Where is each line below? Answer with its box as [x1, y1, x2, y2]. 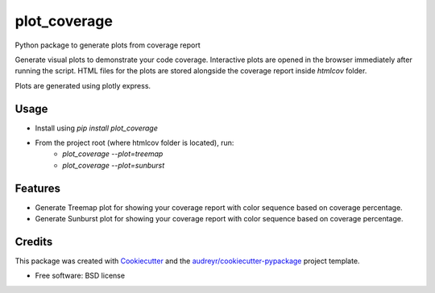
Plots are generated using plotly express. [14, 80, 151, 90]
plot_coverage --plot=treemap [62, 149, 164, 159]
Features [14, 181, 60, 195]
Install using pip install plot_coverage [35, 123, 159, 133]
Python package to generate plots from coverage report [14, 40, 201, 50]
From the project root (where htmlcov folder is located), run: [35, 138, 234, 148]
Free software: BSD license [35, 270, 125, 281]
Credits [14, 234, 53, 249]
